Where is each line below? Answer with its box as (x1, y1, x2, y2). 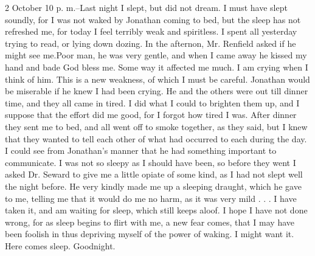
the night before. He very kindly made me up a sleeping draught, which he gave (5, 179, 302, 192)
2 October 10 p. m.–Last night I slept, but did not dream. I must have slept (5, 1, 288, 13)
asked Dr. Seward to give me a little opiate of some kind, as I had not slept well (5, 168, 303, 181)
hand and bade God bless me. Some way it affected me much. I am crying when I (5, 60, 308, 73)
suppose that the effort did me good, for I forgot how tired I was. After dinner (5, 108, 297, 121)
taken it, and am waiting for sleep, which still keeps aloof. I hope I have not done (5, 204, 308, 216)
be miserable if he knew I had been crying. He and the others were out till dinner (5, 85, 308, 97)
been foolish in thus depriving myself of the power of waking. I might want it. (5, 227, 294, 240)
